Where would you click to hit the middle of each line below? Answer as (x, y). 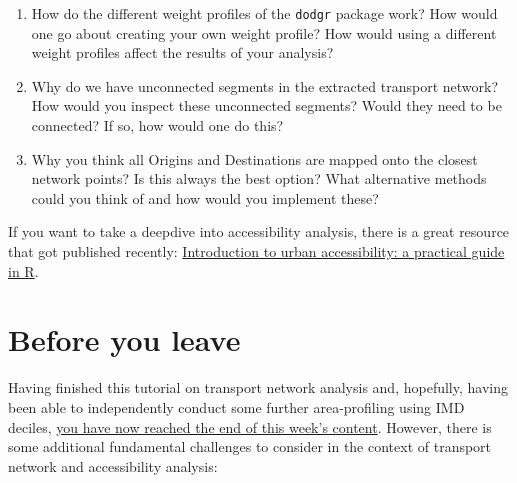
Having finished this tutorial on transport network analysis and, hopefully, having (258, 387)
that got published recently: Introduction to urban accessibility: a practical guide (256, 251)
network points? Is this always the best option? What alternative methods (259, 178)
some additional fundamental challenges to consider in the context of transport (250, 446)
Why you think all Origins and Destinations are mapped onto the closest (254, 158)
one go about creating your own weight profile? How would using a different (264, 32)
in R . (23, 270)
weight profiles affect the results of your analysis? (182, 52)
